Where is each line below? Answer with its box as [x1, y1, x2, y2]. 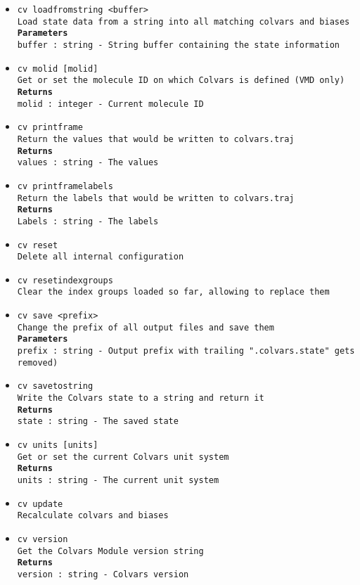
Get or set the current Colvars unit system [17, 451, 229, 462]
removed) [17, 357, 58, 368]
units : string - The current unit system [17, 475, 219, 485]
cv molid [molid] [17, 63, 98, 74]
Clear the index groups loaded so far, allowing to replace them [17, 287, 330, 297]
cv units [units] [17, 440, 98, 451]
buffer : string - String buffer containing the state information [17, 39, 340, 50]
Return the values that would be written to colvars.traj [17, 134, 295, 144]
